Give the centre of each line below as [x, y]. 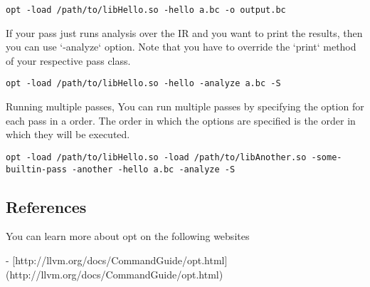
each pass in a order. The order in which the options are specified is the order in [181, 120]
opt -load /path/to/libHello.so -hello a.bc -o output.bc [146, 10]
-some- [327, 157]
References [46, 206]
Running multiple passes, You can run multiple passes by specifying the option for [185, 106]
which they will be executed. [68, 134]
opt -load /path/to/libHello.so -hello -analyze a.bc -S [143, 84]
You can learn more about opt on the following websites [128, 236]
